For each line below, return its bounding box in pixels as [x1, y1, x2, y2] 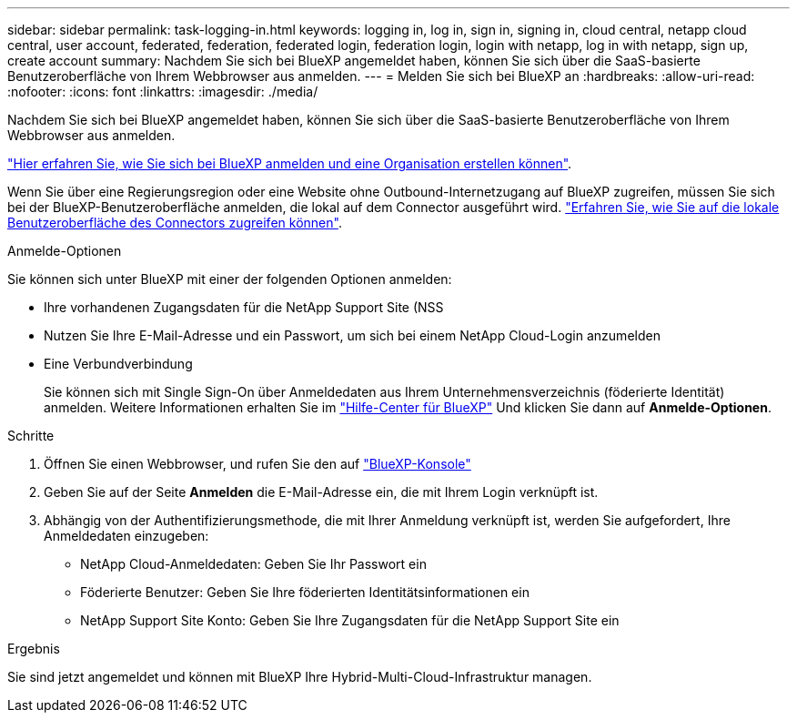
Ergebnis [7, 641, 60, 656]
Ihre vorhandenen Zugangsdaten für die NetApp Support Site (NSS [44, 299, 444, 315]
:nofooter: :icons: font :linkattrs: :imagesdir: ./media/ [7, 84, 318, 99]
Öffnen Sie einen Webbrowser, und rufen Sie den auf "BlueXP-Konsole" [44, 456, 471, 472]
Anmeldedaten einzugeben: [44, 528, 209, 543]
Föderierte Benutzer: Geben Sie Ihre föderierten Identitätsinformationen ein [80, 584, 530, 600]
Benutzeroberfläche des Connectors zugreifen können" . [7, 215, 342, 230]
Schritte [7, 428, 55, 443]
